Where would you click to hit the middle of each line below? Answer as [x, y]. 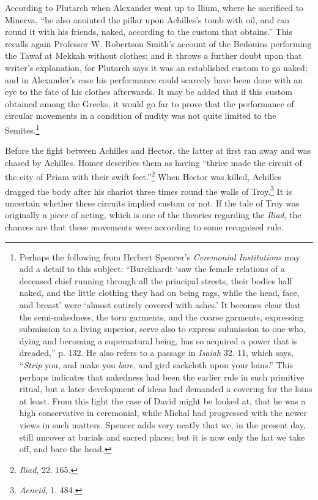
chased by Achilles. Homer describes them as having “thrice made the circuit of [153, 162]
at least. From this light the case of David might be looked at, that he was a [162, 400]
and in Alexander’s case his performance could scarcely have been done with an [154, 79]
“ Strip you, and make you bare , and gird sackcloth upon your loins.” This [156, 365]
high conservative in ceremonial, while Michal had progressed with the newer [163, 413]
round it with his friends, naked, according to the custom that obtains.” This [149, 32]
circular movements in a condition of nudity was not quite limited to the [141, 116]
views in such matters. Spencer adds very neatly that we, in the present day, [162, 424]
